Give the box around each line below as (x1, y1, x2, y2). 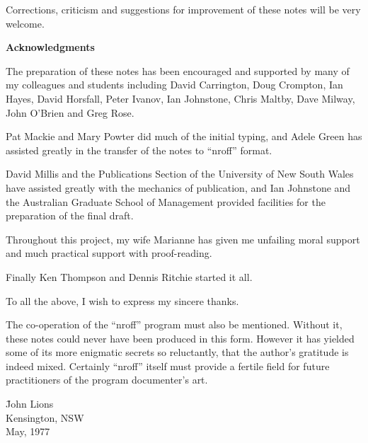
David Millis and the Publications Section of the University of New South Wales (6, 166, 354, 181)
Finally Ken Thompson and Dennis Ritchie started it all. (6, 269, 253, 284)
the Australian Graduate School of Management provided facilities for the (6, 194, 326, 209)
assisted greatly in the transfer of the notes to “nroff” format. (6, 142, 272, 157)
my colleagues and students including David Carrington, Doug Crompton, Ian (6, 77, 343, 92)
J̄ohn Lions (6, 396, 54, 411)
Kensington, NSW (6, 410, 84, 425)
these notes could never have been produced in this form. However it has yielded (6, 330, 355, 345)
